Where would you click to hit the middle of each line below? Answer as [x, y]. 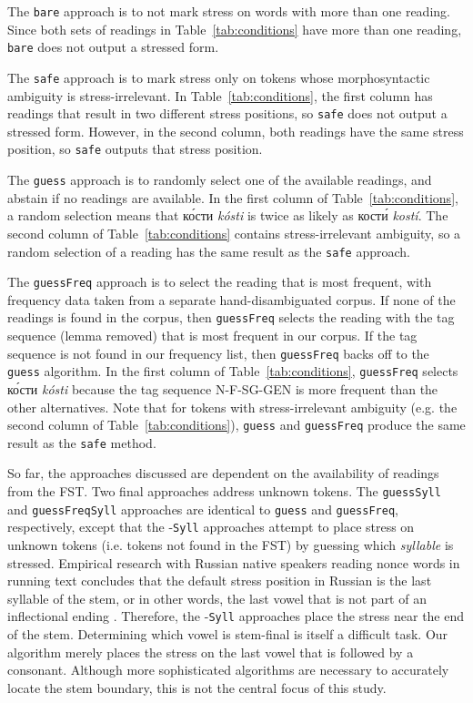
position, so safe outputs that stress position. [135, 149]
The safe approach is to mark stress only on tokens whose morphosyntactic [219, 77]
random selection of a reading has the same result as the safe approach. [209, 251]
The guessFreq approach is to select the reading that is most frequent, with [220, 282]
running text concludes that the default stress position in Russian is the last [220, 581]
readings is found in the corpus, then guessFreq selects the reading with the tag [231, 317]
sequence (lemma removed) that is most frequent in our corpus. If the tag [212, 336]
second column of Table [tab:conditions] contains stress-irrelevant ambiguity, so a [234, 233]
